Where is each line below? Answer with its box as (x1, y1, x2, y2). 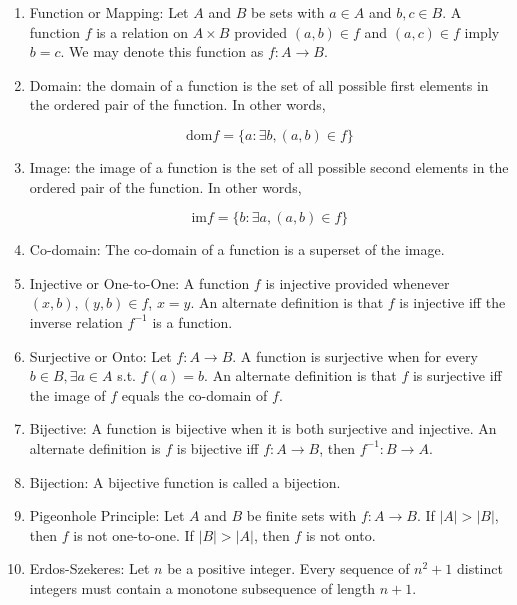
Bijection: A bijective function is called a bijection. (29, 471, 341, 492)
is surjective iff (412, 365, 502, 386)
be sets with (250, 2, 325, 22)
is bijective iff (176, 437, 259, 458)
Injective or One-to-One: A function (29, 272, 250, 293)
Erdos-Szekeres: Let (29, 558, 150, 579)
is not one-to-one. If (73, 524, 194, 545)
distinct (456, 558, 503, 579)
